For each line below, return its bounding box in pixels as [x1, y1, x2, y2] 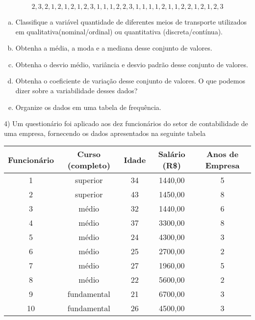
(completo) [67, 160, 110, 171]
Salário [158, 148, 185, 160]
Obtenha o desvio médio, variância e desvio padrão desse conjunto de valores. [15, 59, 248, 69]
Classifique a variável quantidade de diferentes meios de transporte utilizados [15, 17, 247, 27]
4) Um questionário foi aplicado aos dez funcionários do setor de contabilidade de [4, 118, 248, 129]
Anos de [206, 148, 239, 160]
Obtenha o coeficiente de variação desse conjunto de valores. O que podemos [15, 76, 245, 86]
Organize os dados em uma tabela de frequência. [15, 102, 161, 112]
